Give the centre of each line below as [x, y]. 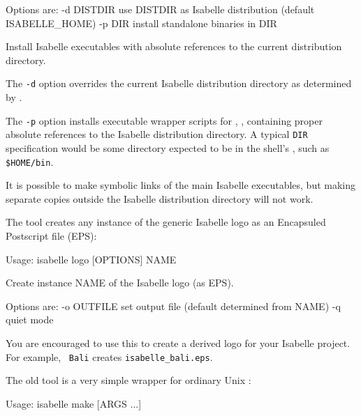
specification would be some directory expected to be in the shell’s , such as [168, 147]
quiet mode [30, 319]
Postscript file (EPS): [51, 235]
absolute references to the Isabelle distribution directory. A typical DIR [157, 134]
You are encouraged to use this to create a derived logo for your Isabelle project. [178, 342]
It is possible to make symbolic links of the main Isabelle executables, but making [181, 185]
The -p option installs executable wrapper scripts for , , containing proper [164, 120]
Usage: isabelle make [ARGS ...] [74, 403]
